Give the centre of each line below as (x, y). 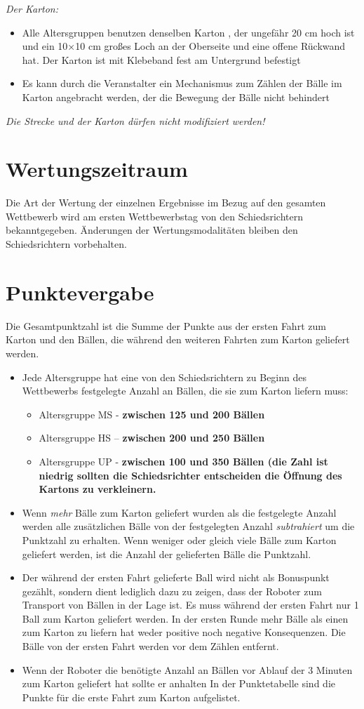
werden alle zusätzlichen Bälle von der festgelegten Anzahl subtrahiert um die (188, 526)
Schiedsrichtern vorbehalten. (66, 244)
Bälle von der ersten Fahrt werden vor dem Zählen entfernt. (150, 646)
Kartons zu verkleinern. (97, 489)
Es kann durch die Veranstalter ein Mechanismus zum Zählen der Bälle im (182, 83)
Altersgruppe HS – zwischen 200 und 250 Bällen (152, 438)
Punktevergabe (80, 292)
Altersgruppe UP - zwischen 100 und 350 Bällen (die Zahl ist (183, 461)
